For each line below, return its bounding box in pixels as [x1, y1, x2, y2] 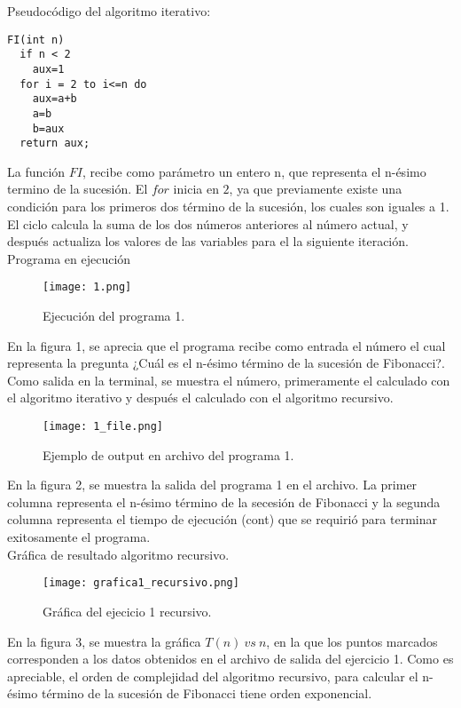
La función [7, 162, 66, 180]
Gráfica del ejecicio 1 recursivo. [43, 601, 212, 620]
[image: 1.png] [43, 281, 132, 294]
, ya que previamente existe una [229, 179, 402, 198]
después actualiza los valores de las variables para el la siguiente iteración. [7, 232, 409, 251]
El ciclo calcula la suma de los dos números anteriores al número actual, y [7, 214, 409, 233]
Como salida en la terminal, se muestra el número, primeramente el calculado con [7, 370, 450, 389]
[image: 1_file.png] [43, 420, 164, 434]
